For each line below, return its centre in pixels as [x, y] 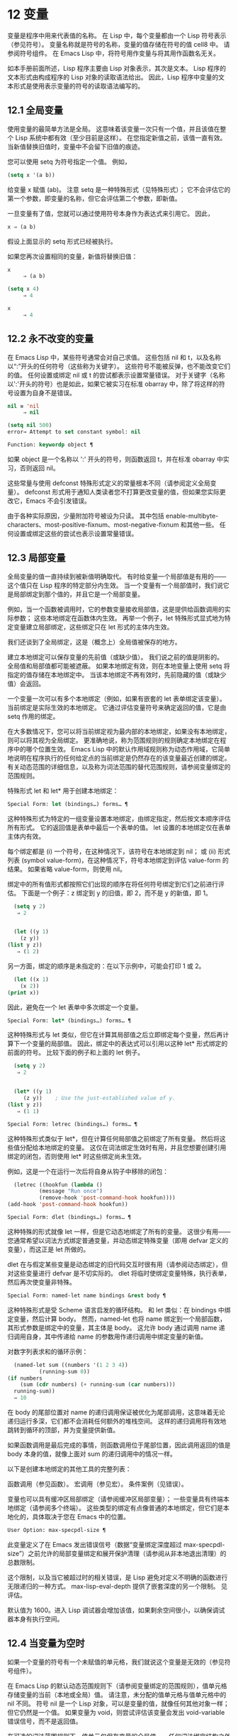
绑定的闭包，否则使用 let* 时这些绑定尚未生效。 [76, 1156]
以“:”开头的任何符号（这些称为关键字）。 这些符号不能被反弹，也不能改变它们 [119, 366]
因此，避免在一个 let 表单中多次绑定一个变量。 [75, 1007]
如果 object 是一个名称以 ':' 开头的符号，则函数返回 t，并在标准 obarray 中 [115, 459]
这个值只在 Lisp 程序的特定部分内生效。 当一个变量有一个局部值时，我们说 [115, 585]
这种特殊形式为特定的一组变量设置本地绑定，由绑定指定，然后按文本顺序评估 [119, 818]
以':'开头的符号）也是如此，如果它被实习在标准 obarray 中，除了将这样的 [113, 384]
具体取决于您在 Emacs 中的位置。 [80, 1517]
